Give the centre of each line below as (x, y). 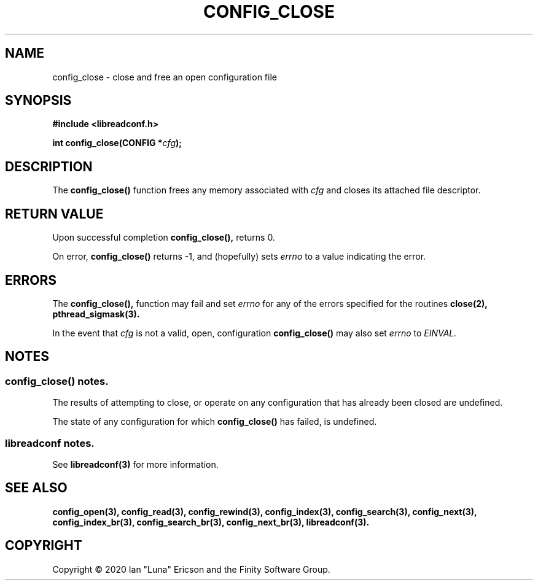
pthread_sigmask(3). (96, 314)
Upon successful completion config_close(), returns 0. (164, 238)
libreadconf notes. (50, 443)
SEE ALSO (36, 488)
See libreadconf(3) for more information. (135, 464)
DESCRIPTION (49, 166)
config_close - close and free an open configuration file (165, 77)
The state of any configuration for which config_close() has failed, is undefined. (215, 422)
